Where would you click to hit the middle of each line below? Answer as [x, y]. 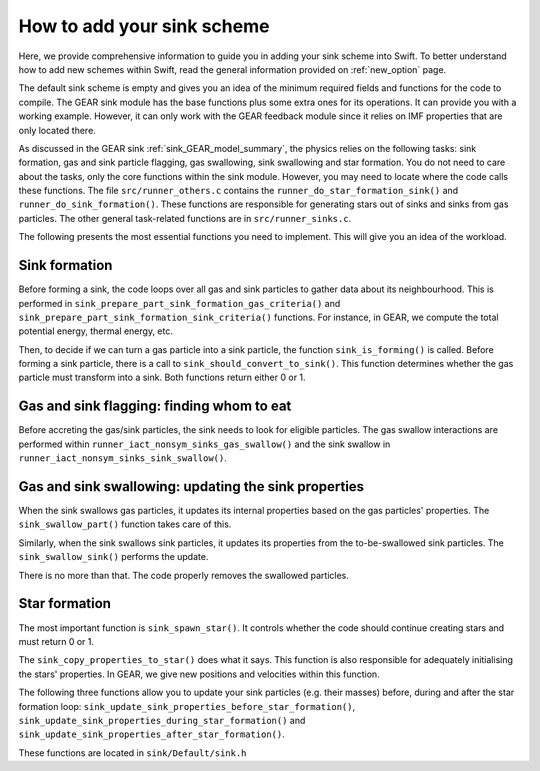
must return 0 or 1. [56, 641]
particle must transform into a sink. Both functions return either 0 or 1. [162, 377]
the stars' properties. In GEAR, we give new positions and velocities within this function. [199, 674]
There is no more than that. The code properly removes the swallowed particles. [184, 575]
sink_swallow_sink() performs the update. [113, 557]
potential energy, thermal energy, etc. [96, 331]
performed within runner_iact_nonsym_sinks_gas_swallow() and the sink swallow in [204, 444]
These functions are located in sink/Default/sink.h [132, 752]
